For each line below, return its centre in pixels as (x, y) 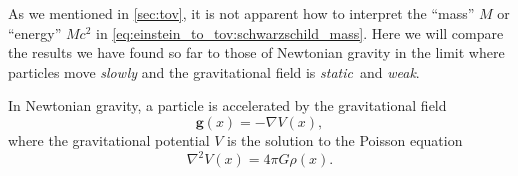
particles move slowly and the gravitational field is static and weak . (214, 71)
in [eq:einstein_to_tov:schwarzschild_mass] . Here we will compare (299, 32)
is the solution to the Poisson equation (345, 139)
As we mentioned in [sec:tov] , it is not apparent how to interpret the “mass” (241, 13)
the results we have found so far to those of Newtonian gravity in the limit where (256, 52)
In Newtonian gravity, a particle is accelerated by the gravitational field (227, 105)
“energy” (35, 32)
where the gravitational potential (109, 139)
